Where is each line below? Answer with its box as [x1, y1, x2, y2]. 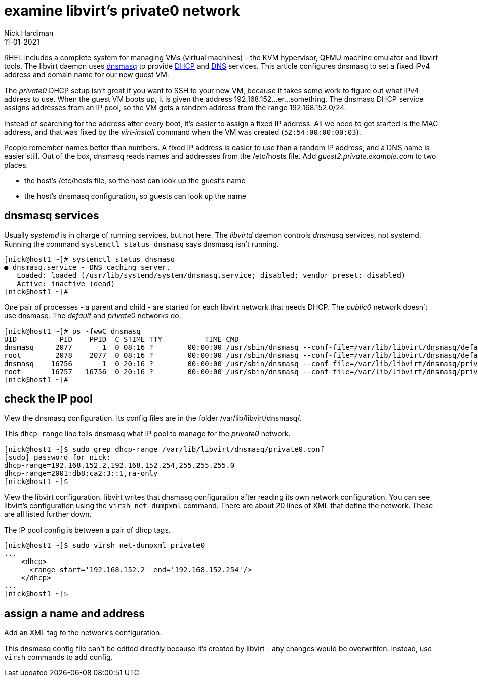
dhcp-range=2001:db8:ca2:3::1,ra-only [4, 469, 158, 478]
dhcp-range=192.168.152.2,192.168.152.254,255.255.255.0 [4, 461, 235, 470]
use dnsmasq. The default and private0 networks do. [4, 311, 181, 320]
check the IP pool [4, 392, 93, 406]
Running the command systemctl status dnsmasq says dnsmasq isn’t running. [4, 239, 279, 248]
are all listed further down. [4, 510, 92, 519]
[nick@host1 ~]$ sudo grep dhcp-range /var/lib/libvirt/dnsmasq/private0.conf [4, 445, 325, 454]
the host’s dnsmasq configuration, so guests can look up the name [24, 191, 246, 201]
